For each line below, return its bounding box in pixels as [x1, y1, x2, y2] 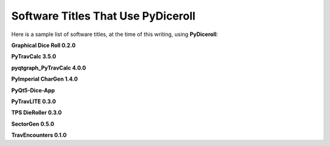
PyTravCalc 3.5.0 [11, 53, 56, 60]
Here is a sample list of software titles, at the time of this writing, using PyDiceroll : [11, 31, 218, 38]
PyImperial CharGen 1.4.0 [11, 75, 78, 82]
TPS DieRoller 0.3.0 [11, 109, 62, 116]
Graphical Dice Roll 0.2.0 [11, 42, 76, 49]
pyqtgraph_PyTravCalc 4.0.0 [11, 64, 86, 71]
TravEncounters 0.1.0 [11, 131, 67, 139]
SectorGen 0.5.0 [11, 120, 54, 128]
